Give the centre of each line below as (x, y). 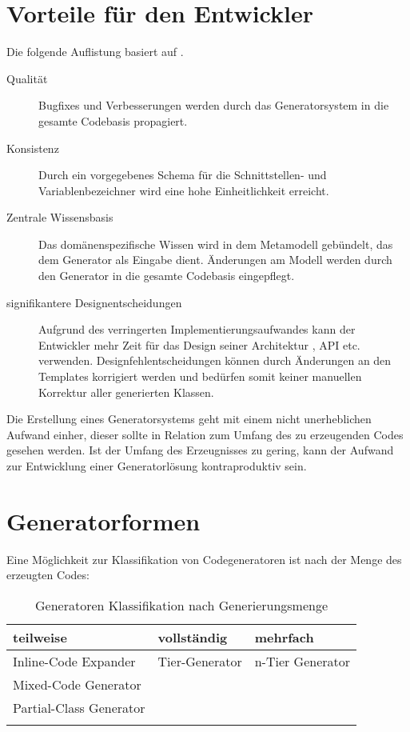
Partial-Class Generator (79, 707)
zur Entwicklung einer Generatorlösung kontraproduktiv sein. (157, 466)
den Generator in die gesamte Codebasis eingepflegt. (167, 276)
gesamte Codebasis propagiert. (113, 120)
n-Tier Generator (303, 661)
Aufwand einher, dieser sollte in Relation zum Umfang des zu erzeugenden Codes (205, 434)
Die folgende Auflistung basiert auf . (95, 52)
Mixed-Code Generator (77, 684)
